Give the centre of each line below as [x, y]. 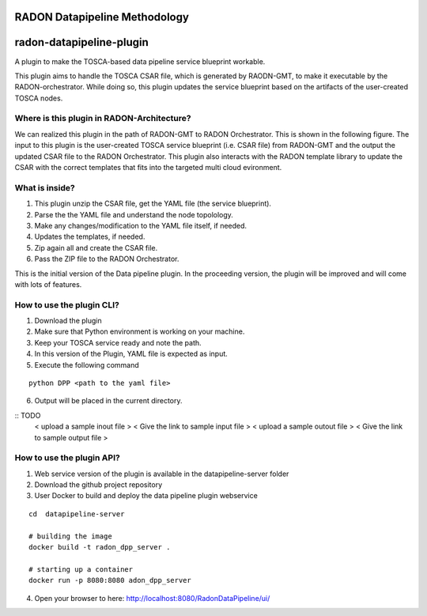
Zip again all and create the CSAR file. [96, 248]
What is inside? [45, 187]
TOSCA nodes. [39, 98]
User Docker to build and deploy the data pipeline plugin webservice [146, 496]
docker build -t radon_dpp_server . [100, 547]
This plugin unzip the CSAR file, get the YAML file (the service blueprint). [153, 204]
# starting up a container [81, 569]
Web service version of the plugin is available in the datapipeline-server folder [162, 474]
